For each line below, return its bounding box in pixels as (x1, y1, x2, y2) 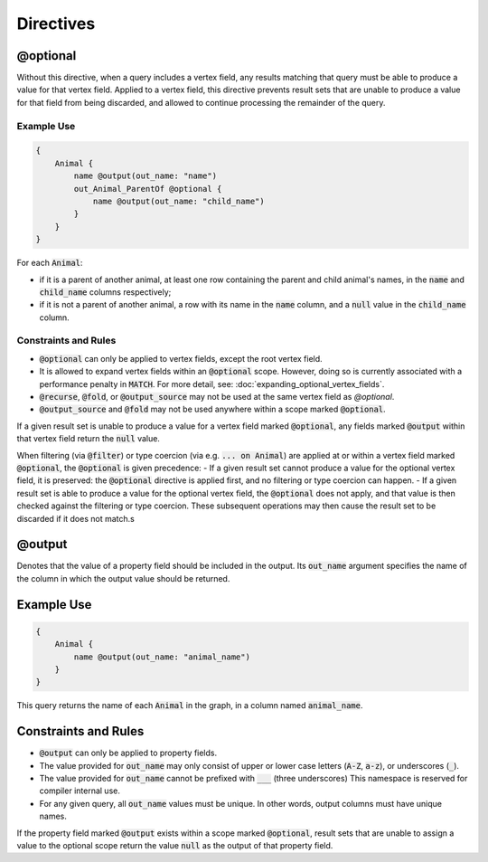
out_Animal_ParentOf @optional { (73, 184, 222, 194)
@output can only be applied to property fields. (39, 747, 218, 759)
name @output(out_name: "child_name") (92, 195, 266, 206)
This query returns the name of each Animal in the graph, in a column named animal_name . (16, 700, 363, 711)
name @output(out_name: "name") (73, 171, 217, 181)
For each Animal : (16, 258, 83, 269)
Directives (16, 14, 96, 33)
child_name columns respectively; (39, 286, 172, 298)
